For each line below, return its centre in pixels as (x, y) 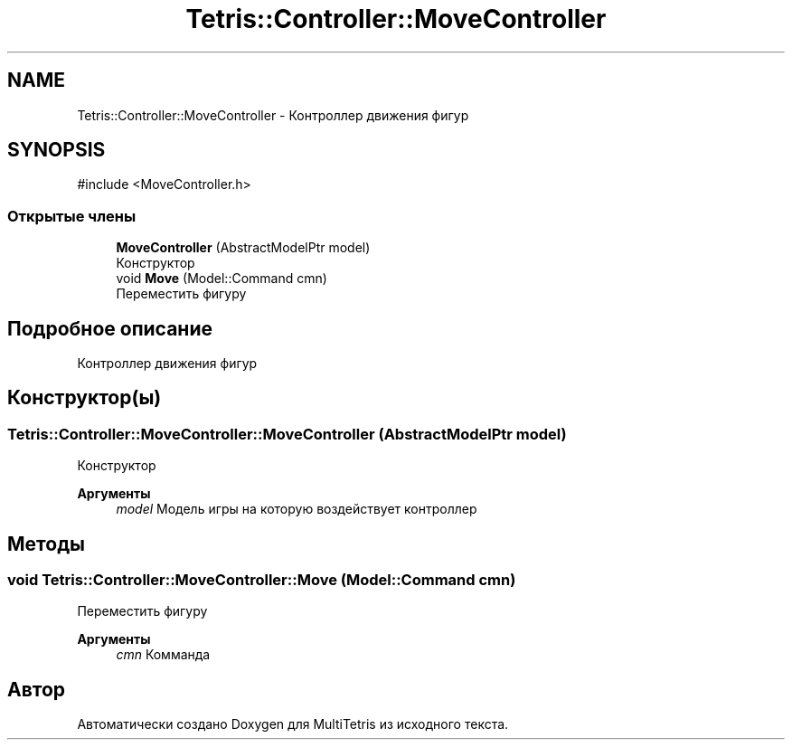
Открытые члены (72, 216)
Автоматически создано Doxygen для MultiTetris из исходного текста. (293, 724)
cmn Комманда (163, 655)
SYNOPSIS (57, 150)
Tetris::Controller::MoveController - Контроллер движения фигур (273, 115)
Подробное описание (110, 328)
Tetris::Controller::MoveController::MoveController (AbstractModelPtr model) (287, 434)
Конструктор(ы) (85, 398)
